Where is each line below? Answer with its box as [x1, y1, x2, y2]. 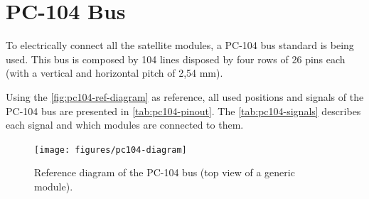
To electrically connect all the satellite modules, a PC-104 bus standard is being [6, 38, 354, 53]
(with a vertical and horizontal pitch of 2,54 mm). [6, 65, 223, 80]
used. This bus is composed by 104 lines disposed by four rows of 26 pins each [6, 51, 346, 66]
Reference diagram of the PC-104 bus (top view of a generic [34, 165, 295, 180]
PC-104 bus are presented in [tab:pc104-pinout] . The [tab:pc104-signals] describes [6, 103, 361, 118]
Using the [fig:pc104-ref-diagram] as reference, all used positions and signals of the [6, 89, 364, 104]
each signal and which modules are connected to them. [6, 117, 244, 132]
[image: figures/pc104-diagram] [34, 144, 187, 155]
